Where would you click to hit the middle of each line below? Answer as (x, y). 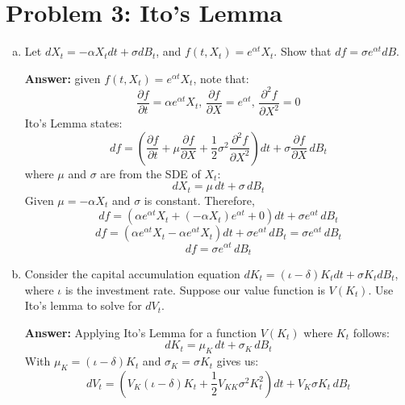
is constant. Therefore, (199, 200)
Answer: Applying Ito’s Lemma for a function (141, 332)
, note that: (221, 78)
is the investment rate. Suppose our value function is (195, 289)
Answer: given (63, 78)
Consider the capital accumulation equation (132, 273)
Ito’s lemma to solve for (83, 305)
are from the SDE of (150, 173)
